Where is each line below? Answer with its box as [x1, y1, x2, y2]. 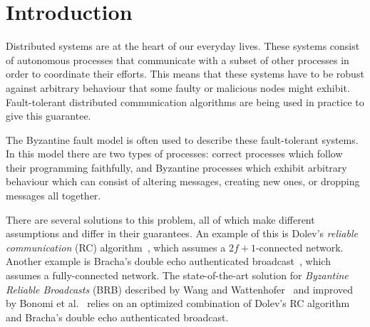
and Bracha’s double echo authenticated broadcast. [6, 309, 229, 324]
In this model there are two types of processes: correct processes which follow [6, 146, 343, 161]
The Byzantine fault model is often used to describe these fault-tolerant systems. [6, 132, 359, 147]
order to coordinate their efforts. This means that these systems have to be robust [6, 66, 364, 81]
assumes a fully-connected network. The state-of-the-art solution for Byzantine [6, 268, 349, 283]
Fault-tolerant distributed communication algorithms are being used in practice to [6, 94, 364, 109]
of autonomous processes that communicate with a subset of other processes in [6, 52, 349, 67]
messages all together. [6, 188, 101, 203]
